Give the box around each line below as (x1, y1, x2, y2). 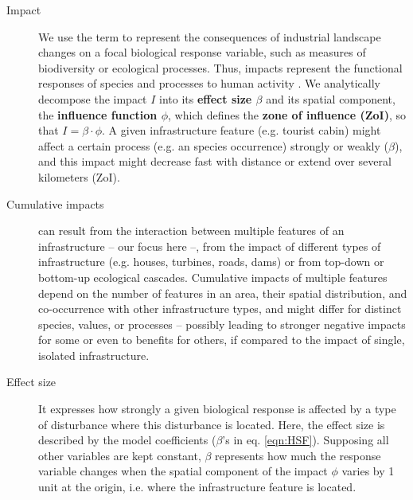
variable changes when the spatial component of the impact (38, 463, 328, 479)
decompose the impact (38, 90, 147, 107)
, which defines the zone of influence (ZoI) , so (168, 106, 407, 123)
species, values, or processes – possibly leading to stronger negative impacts (38, 315, 406, 332)
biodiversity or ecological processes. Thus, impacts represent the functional (38, 59, 403, 76)
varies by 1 (341, 463, 395, 479)
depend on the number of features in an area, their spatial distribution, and (38, 284, 407, 301)
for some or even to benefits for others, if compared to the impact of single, (38, 331, 405, 348)
